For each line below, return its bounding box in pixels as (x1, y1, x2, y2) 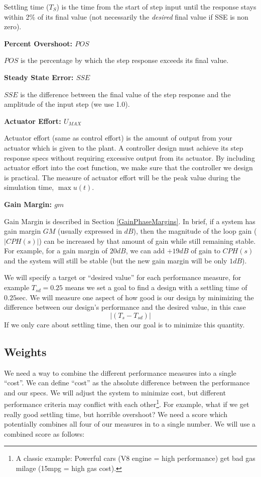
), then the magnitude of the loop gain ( (133, 226, 257, 236)
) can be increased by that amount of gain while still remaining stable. (39, 235, 256, 246)
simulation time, (4, 182, 54, 192)
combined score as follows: (4, 428, 85, 439)
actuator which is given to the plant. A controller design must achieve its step (4, 142, 243, 153)
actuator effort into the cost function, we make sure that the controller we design (4, 162, 253, 173)
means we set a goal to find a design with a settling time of (65, 282, 247, 293)
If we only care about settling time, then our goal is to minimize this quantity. (4, 319, 245, 329)
